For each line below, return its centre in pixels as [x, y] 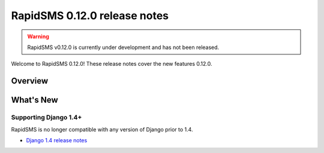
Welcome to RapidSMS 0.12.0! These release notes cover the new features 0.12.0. [112, 64]
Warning [38, 36]
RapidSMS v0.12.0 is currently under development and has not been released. [123, 47]
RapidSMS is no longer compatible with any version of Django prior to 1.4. [102, 129]
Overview [30, 81]
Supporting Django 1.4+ [46, 118]
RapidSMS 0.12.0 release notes [90, 16]
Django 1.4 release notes [57, 140]
